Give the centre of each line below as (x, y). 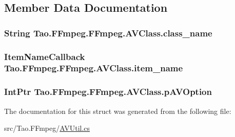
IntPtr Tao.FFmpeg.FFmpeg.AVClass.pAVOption (108, 92)
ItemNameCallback (45, 56)
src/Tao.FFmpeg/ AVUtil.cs (47, 128)
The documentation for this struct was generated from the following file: (118, 111)
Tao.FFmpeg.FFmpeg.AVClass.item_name (94, 68)
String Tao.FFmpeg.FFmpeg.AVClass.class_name (108, 33)
